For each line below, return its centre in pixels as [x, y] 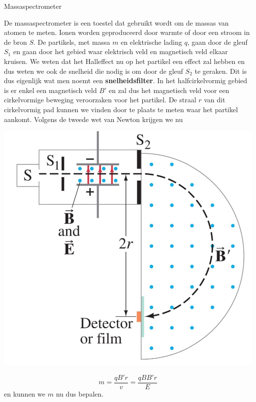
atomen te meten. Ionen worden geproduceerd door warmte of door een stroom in [127, 32]
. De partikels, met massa [72, 42]
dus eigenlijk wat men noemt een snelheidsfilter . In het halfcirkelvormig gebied [126, 80]
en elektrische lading [151, 42]
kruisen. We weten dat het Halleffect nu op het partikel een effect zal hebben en [124, 61]
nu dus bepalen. [80, 393]
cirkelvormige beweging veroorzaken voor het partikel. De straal [100, 100]
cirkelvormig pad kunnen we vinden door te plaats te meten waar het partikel [121, 109]
